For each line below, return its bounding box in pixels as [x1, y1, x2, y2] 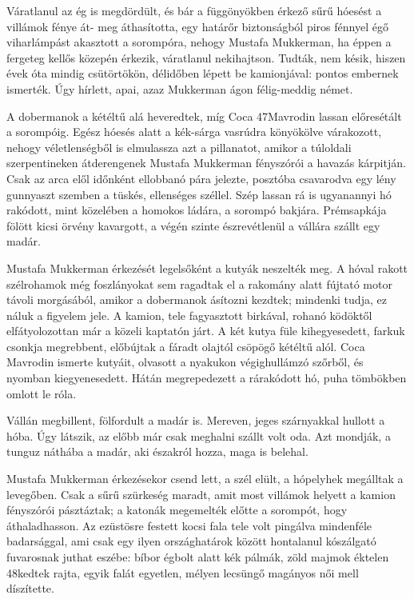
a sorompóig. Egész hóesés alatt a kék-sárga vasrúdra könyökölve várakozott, [6, 123, 382, 140]
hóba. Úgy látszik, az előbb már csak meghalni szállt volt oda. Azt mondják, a [6, 427, 391, 444]
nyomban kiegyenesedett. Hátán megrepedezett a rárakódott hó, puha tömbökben [6, 369, 407, 386]
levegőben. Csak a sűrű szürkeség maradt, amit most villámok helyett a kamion [6, 485, 396, 502]
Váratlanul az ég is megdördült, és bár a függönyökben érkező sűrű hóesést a [6, 2, 382, 18]
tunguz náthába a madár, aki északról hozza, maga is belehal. [6, 443, 309, 460]
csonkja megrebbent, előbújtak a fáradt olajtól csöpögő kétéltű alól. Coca [6, 337, 365, 354]
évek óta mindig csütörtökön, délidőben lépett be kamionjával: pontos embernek [6, 65, 399, 82]
